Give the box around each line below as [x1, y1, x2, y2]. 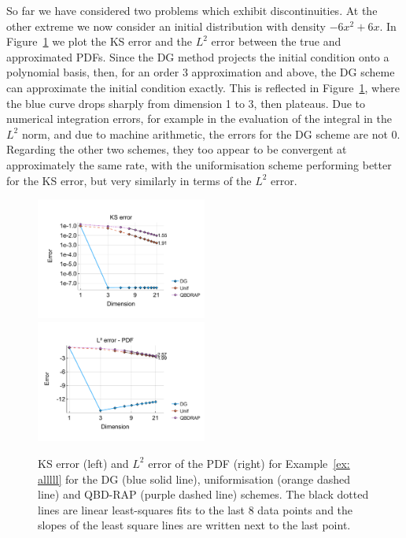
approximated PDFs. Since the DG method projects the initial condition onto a [6, 48, 389, 65]
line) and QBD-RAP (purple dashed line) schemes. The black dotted [38, 486, 369, 503]
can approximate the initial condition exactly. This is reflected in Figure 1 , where [6, 79, 400, 95]
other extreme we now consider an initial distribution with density [6, 17, 327, 34]
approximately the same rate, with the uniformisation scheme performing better [6, 156, 392, 173]
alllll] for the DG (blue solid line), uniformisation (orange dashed [38, 470, 350, 487]
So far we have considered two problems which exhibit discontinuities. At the [6, 2, 378, 18]
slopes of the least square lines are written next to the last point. [38, 517, 351, 533]
